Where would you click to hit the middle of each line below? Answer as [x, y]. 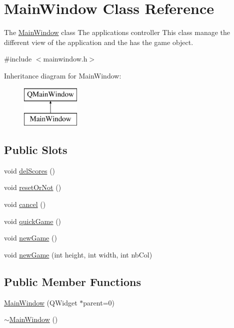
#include [18, 59]
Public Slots [36, 150]
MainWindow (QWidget [41, 302]
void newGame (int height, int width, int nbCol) [78, 254]
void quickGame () [33, 221]
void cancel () [25, 204]
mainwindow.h [65, 59]
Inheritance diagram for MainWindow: [63, 75]
